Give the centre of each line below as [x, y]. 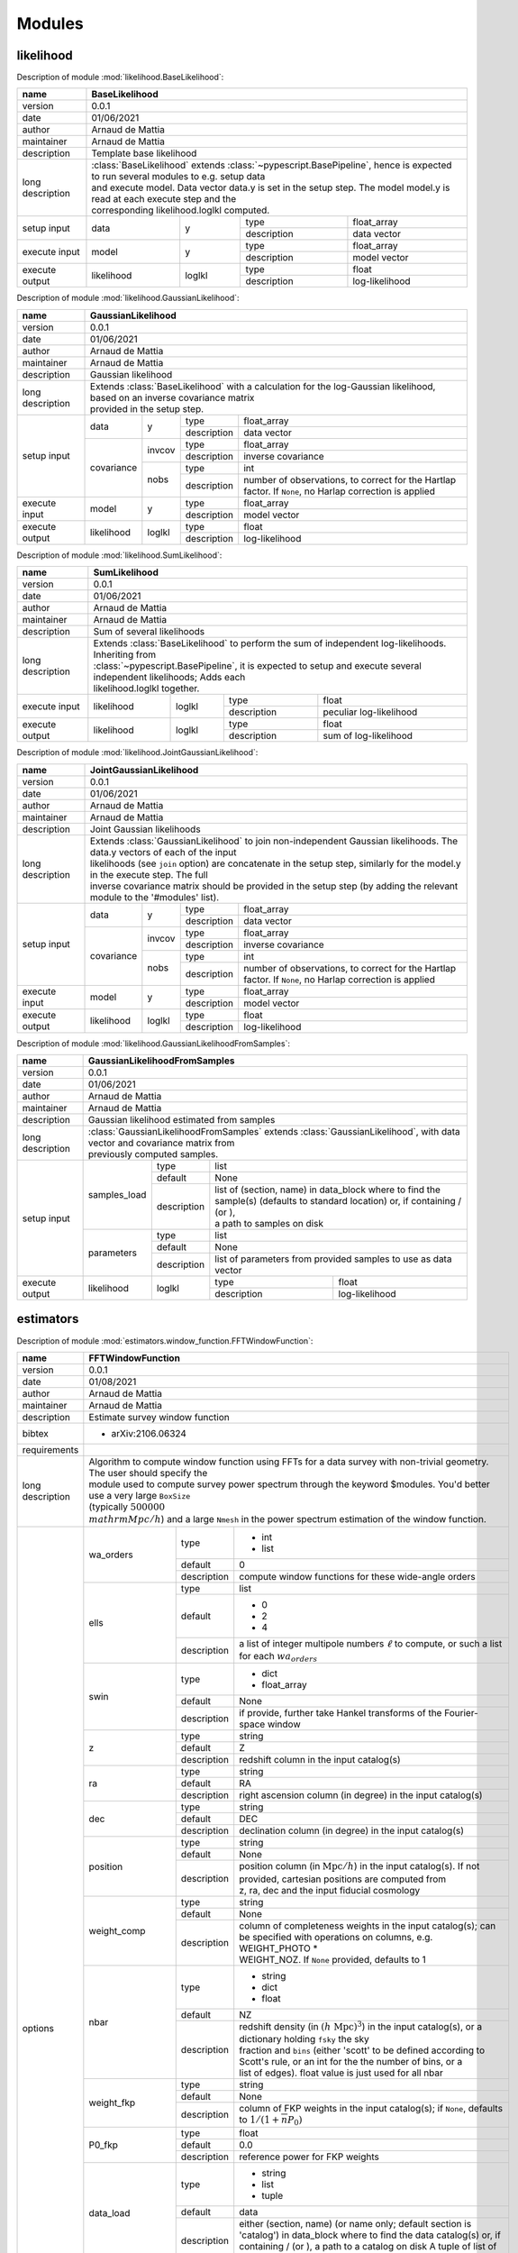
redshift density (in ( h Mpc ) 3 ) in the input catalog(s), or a [360, 2025]
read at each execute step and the [164, 199]
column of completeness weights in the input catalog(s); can [368, 1926]
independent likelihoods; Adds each [169, 678]
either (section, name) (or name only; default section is [355, 2223]
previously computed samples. [153, 1154]
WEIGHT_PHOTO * [279, 1948]
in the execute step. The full [150, 874]
